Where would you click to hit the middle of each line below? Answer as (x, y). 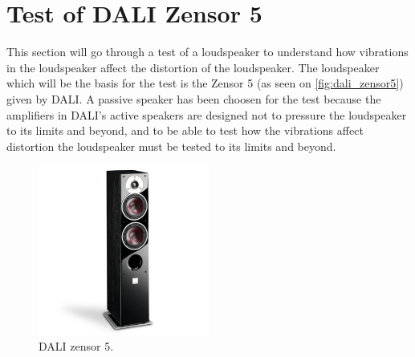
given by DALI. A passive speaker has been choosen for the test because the (194, 98)
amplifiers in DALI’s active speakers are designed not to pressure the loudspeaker (207, 114)
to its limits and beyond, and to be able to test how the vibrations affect (185, 130)
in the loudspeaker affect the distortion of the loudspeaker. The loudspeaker (193, 67)
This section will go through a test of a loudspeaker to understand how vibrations (207, 52)
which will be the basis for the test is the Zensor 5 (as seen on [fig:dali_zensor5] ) (205, 83)
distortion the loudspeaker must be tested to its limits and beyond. (171, 146)
